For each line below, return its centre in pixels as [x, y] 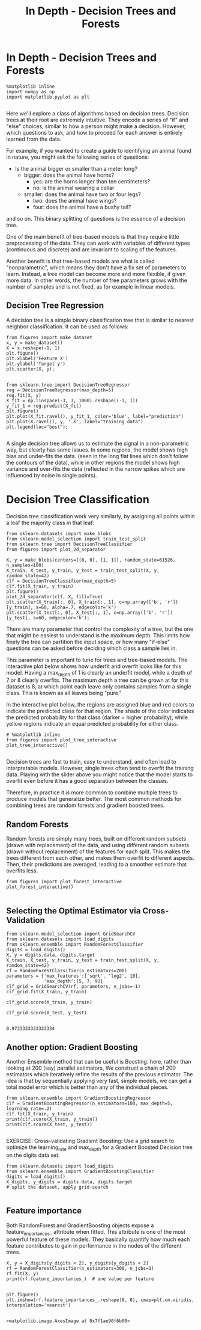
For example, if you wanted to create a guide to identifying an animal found [99, 150]
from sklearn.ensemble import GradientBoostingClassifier [80, 1171]
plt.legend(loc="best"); [37, 427]
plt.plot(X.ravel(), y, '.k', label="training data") [75, 421]
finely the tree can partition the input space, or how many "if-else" [88, 642]
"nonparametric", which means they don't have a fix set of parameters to [96, 267]
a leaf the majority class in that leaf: [50, 522]
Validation [25, 920]
